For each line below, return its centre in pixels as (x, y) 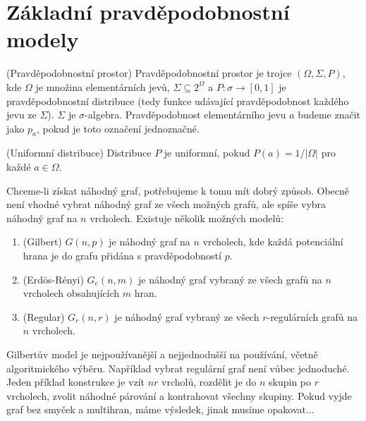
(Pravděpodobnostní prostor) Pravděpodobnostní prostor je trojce (149, 73)
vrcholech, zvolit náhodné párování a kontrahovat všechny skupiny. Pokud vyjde (179, 395)
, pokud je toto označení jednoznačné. (118, 128)
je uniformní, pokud (207, 153)
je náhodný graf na (150, 242)
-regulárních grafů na (312, 316)
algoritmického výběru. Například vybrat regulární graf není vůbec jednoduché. (178, 368)
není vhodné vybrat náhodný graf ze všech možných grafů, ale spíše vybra (166, 204)
